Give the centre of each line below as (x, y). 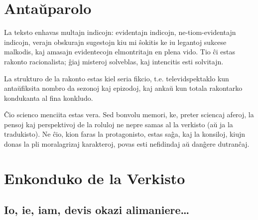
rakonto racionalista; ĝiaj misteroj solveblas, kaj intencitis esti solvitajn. (114, 61)
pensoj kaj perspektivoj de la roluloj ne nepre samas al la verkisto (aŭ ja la (119, 124)
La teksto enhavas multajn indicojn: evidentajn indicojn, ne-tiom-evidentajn (120, 32)
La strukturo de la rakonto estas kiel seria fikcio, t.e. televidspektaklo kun (117, 78)
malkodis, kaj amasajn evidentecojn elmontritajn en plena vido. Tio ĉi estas (120, 52)
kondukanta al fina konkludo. (49, 98)
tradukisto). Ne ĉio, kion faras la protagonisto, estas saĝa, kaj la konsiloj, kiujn (125, 134)
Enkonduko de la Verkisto (95, 178)
